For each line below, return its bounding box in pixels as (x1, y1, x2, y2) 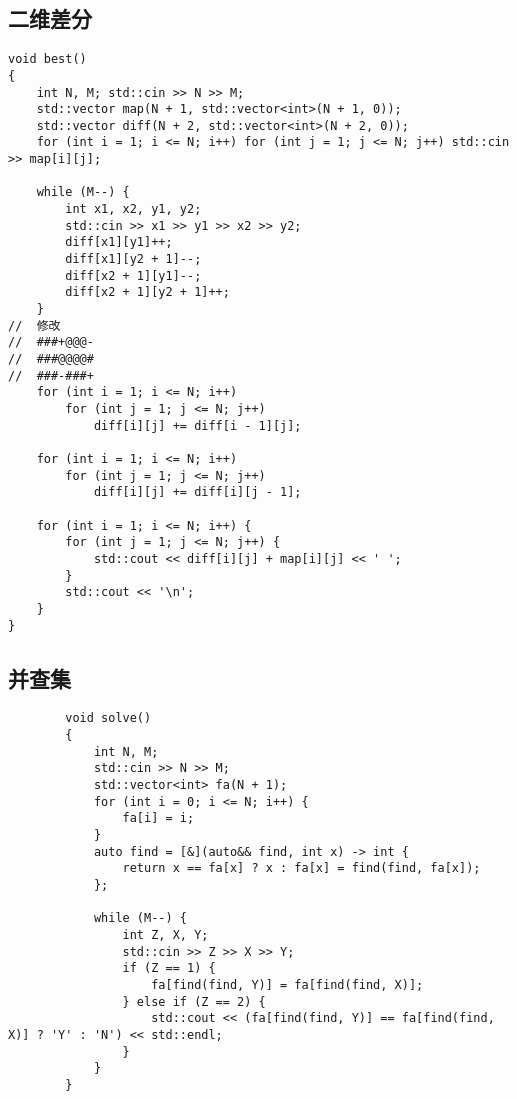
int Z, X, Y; (122, 927, 209, 942)
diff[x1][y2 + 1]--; (65, 252, 202, 267)
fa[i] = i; (122, 811, 195, 826)
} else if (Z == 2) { (122, 994, 266, 1009)
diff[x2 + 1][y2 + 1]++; (65, 285, 230, 300)
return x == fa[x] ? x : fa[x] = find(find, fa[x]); (122, 861, 481, 876)
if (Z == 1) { (122, 961, 216, 976)
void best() (8, 52, 87, 67)
